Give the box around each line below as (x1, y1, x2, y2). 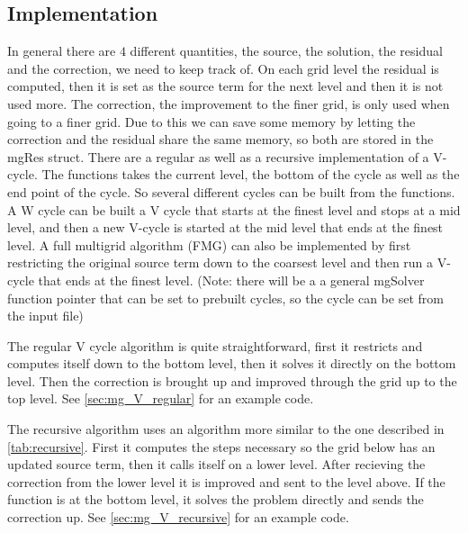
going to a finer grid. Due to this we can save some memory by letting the (7, 112, 416, 131)
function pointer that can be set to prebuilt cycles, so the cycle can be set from (7, 288, 444, 307)
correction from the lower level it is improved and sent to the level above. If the (7, 472, 445, 491)
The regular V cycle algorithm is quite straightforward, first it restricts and (7, 336, 423, 355)
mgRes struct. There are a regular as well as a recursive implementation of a (7, 147, 429, 166)
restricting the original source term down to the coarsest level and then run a (7, 253, 434, 272)
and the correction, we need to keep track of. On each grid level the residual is (7, 59, 439, 77)
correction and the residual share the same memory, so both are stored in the (7, 130, 434, 149)
